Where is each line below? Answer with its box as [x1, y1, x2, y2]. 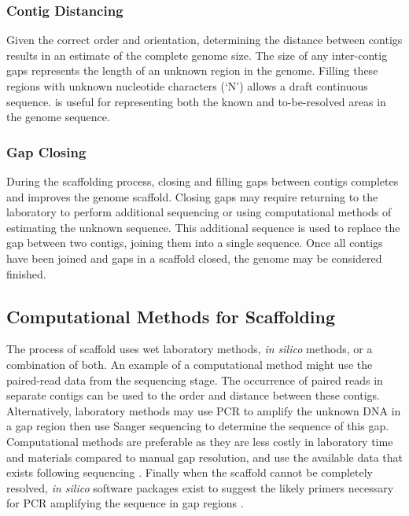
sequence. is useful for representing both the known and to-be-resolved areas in [6, 93, 386, 109]
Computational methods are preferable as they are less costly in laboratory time [6, 433, 393, 449]
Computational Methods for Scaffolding [6, 304, 336, 328]
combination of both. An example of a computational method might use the [6, 356, 373, 372]
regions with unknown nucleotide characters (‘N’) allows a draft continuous [6, 78, 368, 94]
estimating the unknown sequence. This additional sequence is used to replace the [6, 219, 400, 235]
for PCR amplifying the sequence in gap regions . [6, 495, 244, 511]
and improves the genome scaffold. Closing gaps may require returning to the [6, 188, 378, 205]
